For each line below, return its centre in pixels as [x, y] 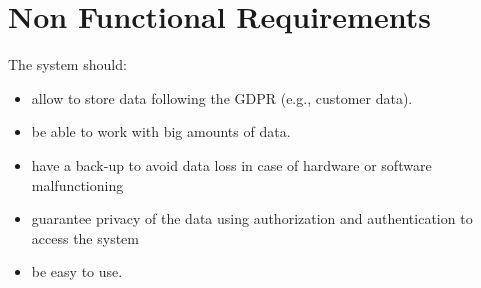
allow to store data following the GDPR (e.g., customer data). [222, 97]
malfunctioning [77, 184]
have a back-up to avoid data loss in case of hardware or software [231, 164]
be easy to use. [77, 271]
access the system [85, 237]
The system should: [67, 64]
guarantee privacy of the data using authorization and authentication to [252, 218]
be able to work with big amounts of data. [161, 131]
